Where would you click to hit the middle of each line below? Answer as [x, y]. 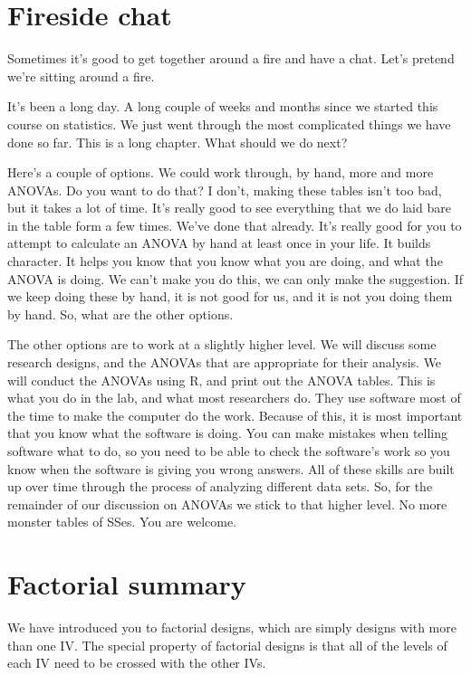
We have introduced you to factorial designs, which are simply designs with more [232, 627]
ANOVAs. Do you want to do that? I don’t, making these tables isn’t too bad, [225, 190]
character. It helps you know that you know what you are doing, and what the [225, 261]
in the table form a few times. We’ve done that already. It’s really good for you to [235, 225]
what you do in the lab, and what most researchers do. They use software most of [234, 398]
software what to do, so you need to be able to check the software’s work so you [229, 451]
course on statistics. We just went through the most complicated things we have [229, 124]
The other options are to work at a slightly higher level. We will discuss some [222, 344]
